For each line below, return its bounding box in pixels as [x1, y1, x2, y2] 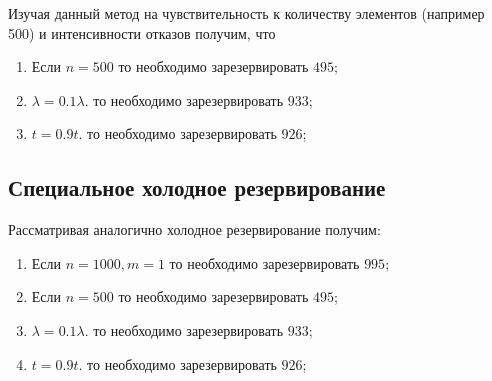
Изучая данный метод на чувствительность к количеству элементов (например [8, 3, 485, 23]
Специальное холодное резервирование [8, 172, 386, 203]
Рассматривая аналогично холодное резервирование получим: [8, 219, 381, 240]
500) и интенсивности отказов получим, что [8, 22, 276, 43]
